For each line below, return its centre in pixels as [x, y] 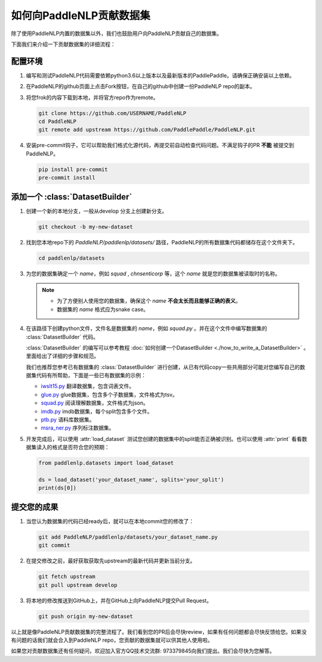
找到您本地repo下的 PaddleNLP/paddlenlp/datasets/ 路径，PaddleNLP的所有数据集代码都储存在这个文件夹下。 [162, 242]
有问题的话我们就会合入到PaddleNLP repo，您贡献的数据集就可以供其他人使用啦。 [112, 640]
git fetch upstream [67, 577]
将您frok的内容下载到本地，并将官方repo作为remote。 [92, 97]
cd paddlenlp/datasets [72, 258]
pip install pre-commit [73, 169]
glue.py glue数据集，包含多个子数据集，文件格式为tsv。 [109, 394]
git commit [54, 546]
